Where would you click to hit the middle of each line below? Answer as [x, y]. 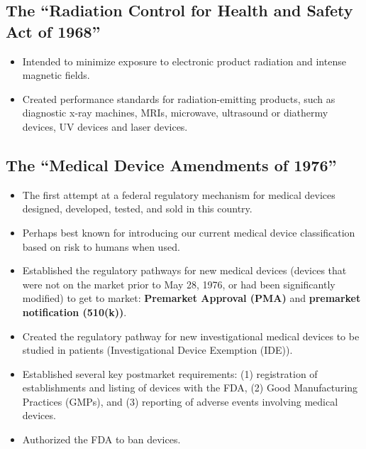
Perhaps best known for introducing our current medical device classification [189, 232]
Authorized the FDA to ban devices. [101, 439]
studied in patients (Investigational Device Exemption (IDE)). [157, 350]
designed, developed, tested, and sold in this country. [137, 209]
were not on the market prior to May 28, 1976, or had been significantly [179, 284]
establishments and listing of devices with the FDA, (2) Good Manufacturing [190, 388]
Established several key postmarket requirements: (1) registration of [170, 373]
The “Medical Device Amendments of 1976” [171, 164]
